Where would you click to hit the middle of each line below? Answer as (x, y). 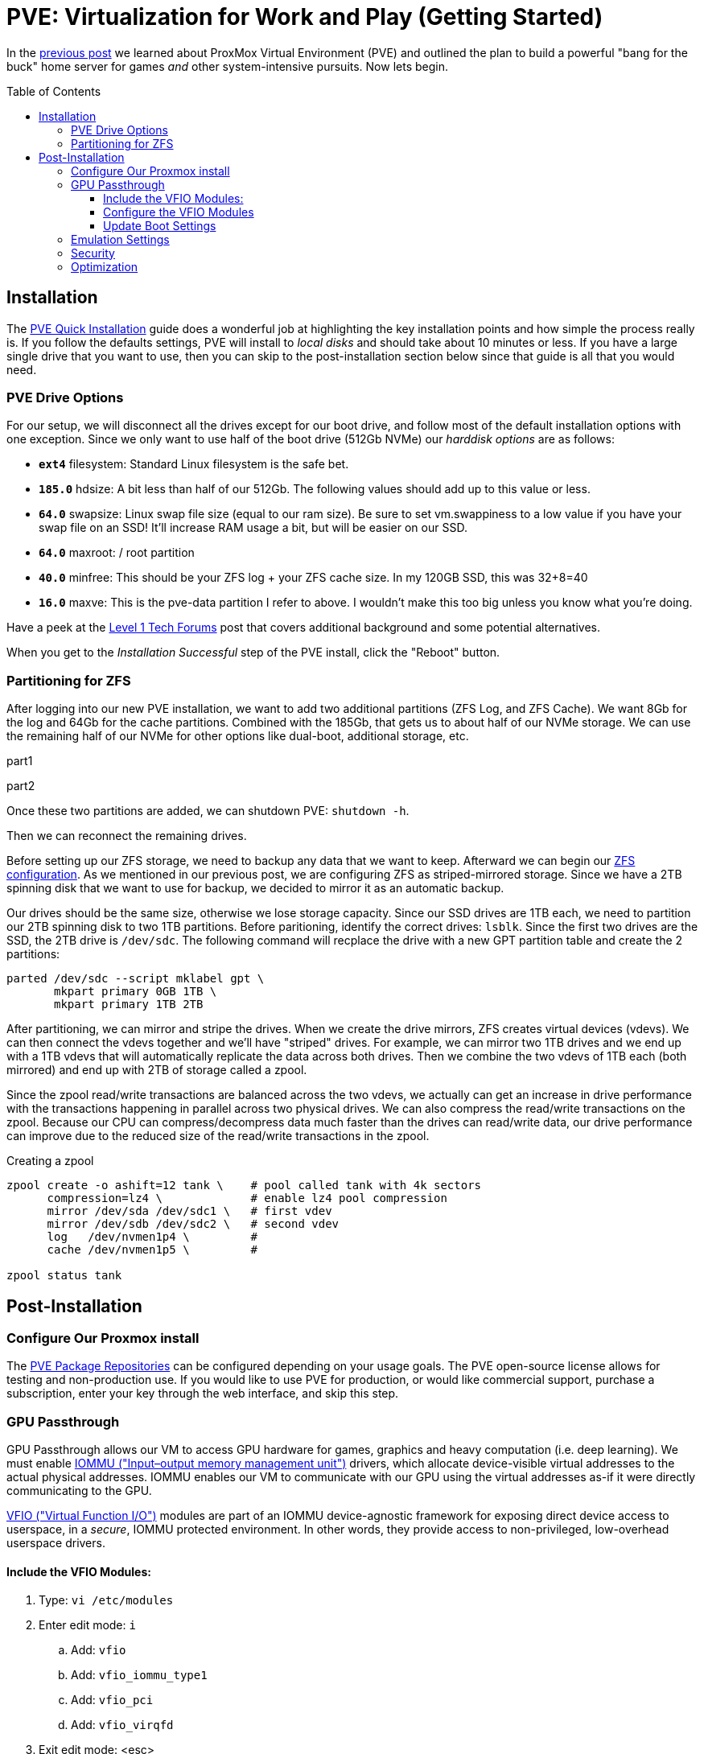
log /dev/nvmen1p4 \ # (152, 1237)
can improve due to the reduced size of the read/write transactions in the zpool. (218, 1136)
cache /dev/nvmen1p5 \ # (152, 1250)
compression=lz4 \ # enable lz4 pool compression (247, 1198)
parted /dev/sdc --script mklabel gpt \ (136, 979)
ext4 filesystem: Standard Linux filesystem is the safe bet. (194, 464)
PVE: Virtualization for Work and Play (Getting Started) (305, 17)
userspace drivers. (56, 1543)
